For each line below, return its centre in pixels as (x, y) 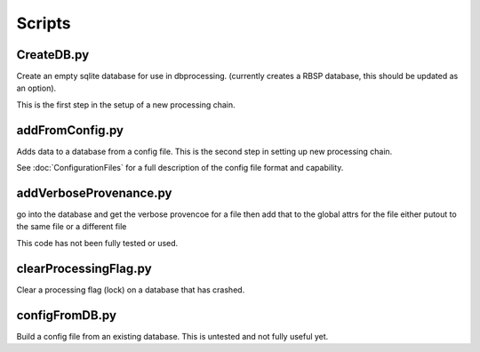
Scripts (44, 23)
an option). (36, 88)
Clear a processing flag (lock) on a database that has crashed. (131, 290)
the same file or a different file (72, 227)
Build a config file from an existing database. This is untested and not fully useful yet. (172, 336)
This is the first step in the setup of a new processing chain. (126, 104)
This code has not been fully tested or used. (97, 243)
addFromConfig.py (70, 130)
